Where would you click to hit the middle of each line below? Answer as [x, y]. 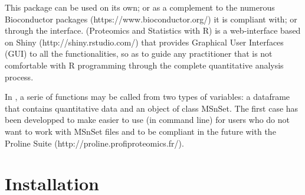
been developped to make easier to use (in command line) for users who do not [147, 120]
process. [19, 77]
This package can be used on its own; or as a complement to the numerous [140, 7]
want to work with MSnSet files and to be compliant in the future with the [140, 131]
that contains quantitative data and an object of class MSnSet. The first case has [152, 108]
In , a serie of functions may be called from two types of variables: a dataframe [147, 97]
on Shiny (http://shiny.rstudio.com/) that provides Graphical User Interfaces [144, 42]
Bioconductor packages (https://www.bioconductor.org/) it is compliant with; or [151, 19]
